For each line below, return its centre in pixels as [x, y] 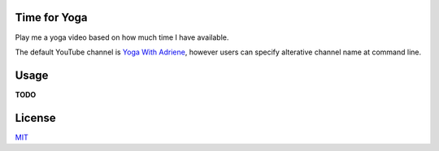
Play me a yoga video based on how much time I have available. [122, 37]
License [35, 118]
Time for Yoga [52, 17]
